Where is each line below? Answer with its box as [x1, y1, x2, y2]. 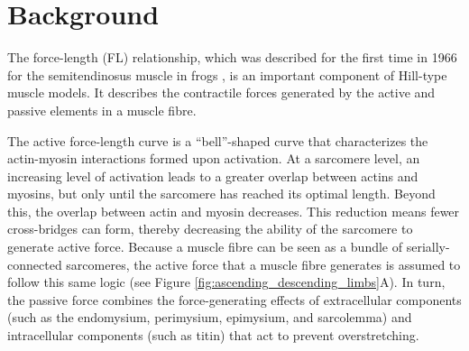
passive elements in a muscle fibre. [7, 100, 197, 119]
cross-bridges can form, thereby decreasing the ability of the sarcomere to [7, 219, 413, 238]
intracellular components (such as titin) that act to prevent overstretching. [7, 326, 419, 345]
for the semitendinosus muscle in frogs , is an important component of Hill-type [7, 65, 447, 84]
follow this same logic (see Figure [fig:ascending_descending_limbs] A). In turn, [7, 272, 446, 291]
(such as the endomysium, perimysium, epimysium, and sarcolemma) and [7, 308, 412, 327]
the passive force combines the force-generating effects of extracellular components [7, 290, 462, 309]
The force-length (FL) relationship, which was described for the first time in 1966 [7, 48, 457, 67]
